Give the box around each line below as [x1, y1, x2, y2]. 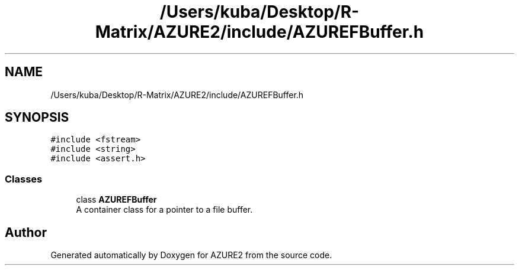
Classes [5, 173, 43, 185]
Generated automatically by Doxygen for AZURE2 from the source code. [50, 250, 332, 261]
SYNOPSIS [5, 110, 69, 125]
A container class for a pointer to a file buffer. [76, 204, 253, 215]
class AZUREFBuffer [76, 194, 157, 205]
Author [5, 225, 47, 240]
